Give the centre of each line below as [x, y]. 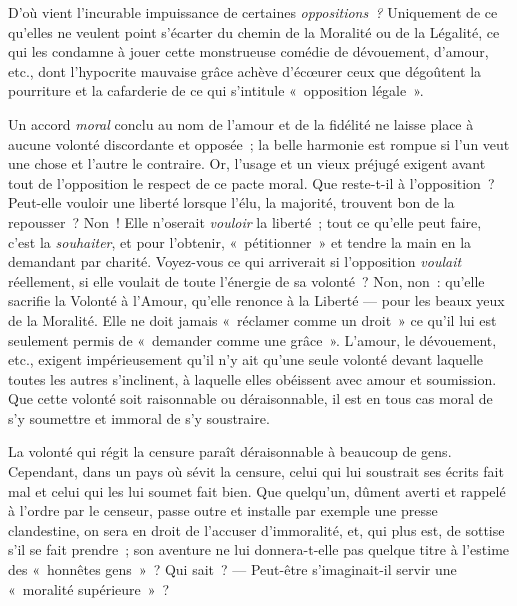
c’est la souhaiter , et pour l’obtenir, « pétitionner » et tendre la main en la [240, 241]
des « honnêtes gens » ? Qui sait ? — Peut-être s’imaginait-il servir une [232, 569]
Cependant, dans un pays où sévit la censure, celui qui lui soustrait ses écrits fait [256, 471]
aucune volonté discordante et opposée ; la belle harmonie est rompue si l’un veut [259, 143]
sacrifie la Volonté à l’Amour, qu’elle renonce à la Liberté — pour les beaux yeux [256, 300]
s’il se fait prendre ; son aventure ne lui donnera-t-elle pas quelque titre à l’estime [259, 549]
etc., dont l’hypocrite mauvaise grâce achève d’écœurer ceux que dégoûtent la [245, 70]
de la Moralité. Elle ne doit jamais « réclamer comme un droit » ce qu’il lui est [252, 319]
